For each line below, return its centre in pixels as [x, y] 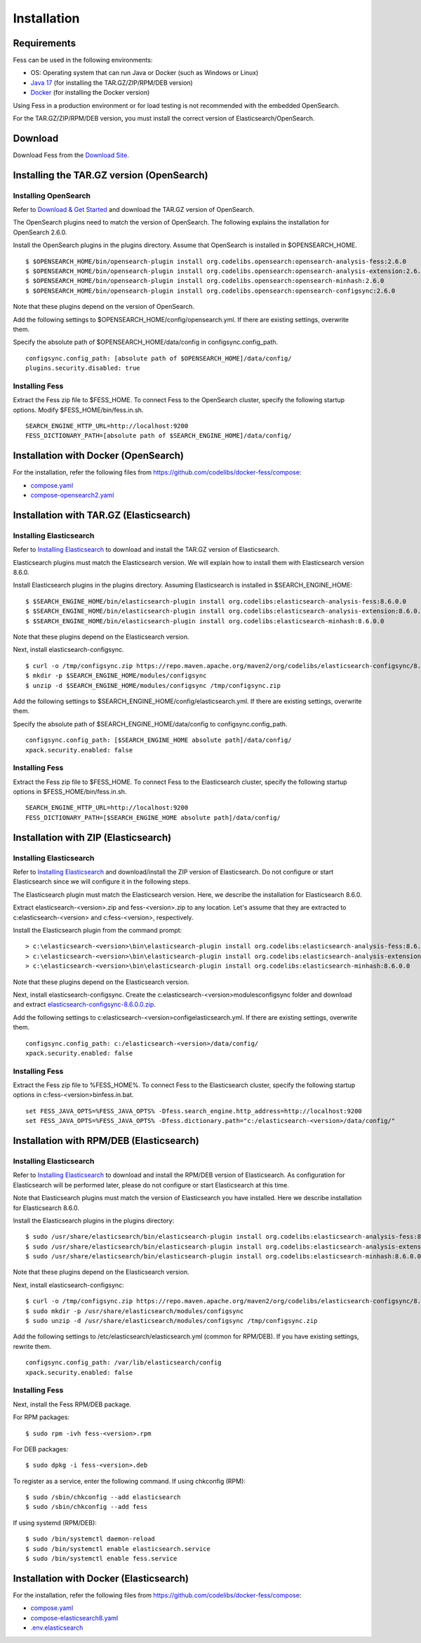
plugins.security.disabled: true [83, 368]
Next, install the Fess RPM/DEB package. [72, 1404]
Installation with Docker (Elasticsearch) [101, 1578]
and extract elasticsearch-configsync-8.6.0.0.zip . [84, 1004]
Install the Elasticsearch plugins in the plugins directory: [94, 1220]
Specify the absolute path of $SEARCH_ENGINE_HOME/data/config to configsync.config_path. [150, 724]
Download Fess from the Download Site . [71, 155]
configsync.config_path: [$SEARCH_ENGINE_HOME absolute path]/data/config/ [159, 740]
